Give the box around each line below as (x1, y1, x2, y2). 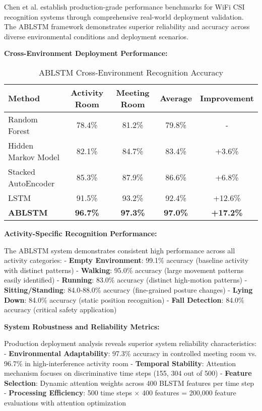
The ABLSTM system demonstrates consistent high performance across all (4, 245, 235, 255)
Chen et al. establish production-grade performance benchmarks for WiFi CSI (4, 2, 245, 12)
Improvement (200, 92, 254, 104)
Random (8, 113, 38, 125)
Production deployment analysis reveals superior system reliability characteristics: (4, 338, 257, 349)
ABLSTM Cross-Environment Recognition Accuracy (38, 66, 224, 78)
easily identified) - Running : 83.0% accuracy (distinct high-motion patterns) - (4, 275, 247, 285)
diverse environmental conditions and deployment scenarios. (4, 31, 188, 41)
